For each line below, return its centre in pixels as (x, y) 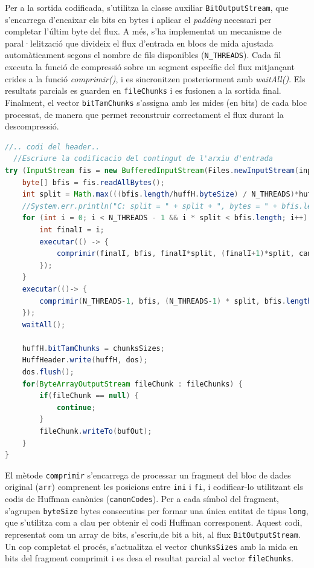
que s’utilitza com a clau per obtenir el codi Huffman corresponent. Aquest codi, (154, 522)
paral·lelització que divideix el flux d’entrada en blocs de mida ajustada (139, 43)
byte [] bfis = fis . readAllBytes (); (93, 182)
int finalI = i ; (72, 230)
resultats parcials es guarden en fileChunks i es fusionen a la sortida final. (143, 90)
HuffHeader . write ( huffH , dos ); (85, 360)
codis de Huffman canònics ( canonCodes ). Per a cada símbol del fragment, (142, 499)
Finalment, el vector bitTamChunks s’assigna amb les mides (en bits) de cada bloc (156, 102)
